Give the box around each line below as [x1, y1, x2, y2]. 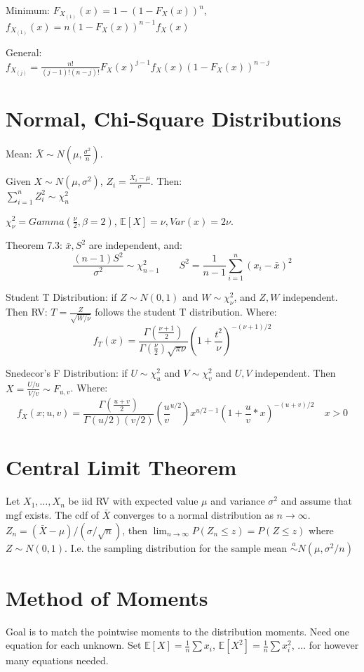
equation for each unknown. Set [6, 638, 142, 652]
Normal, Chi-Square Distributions [6, 104, 342, 133]
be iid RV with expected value [68, 493, 198, 508]
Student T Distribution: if [6, 290, 117, 304]
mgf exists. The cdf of [6, 508, 100, 522]
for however [309, 638, 359, 652]
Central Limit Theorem [6, 453, 237, 482]
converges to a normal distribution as [114, 508, 274, 522]
